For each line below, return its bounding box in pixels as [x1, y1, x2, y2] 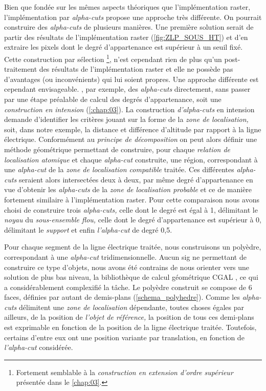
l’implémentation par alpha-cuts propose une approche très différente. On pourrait [4, 11, 262, 22]
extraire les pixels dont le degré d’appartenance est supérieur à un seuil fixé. [4, 42, 243, 52]
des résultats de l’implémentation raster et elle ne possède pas [39, 64, 233, 74]
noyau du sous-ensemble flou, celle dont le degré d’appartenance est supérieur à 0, [4, 214, 262, 225]
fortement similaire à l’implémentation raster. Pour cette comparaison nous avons [4, 194, 259, 204]
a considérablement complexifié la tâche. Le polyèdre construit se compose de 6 [4, 281, 252, 292]
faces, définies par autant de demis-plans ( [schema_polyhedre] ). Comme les [4, 292, 240, 302]
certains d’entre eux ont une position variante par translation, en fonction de [4, 332, 245, 342]
